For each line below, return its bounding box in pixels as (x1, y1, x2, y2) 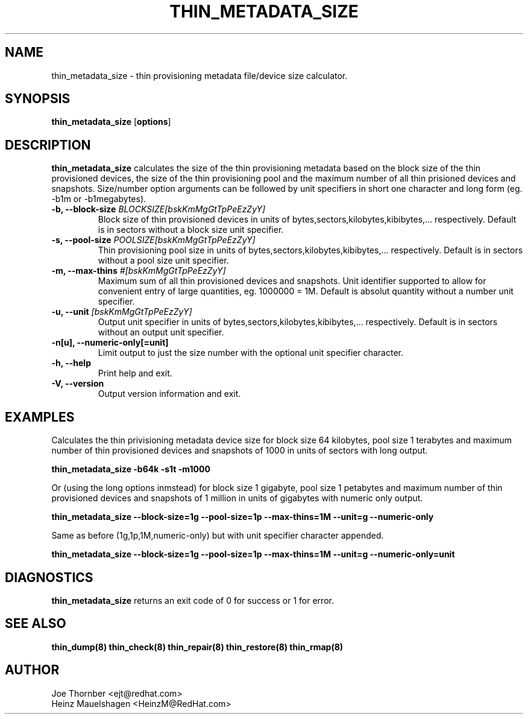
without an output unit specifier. (98, 327, 224, 338)
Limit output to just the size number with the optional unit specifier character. (98, 347, 403, 358)
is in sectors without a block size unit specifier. (98, 224, 284, 235)
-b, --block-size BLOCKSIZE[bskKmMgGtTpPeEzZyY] (51, 204, 266, 215)
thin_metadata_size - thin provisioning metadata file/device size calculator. (51, 70, 348, 81)
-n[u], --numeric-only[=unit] (51, 337, 169, 348)
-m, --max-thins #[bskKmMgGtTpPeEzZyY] (51, 265, 226, 276)
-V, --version (51, 378, 104, 389)
